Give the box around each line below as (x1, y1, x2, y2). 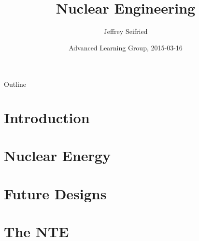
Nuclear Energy (4, 145, 111, 165)
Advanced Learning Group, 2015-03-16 (69, 42, 183, 52)
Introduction (4, 108, 90, 128)
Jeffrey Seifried (103, 26, 148, 36)
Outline (4, 79, 26, 89)
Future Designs (4, 183, 107, 203)
